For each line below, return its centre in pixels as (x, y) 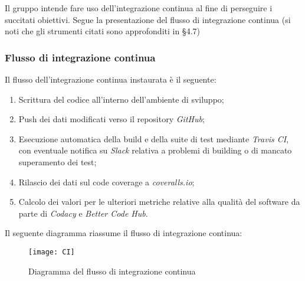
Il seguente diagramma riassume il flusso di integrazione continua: (124, 233)
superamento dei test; (58, 161)
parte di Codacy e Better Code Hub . (83, 213)
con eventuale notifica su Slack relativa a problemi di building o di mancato (155, 150)
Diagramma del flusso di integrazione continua (112, 271)
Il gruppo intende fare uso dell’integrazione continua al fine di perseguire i (139, 8)
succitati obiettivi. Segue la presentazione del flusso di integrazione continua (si (148, 19)
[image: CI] (52, 252)
